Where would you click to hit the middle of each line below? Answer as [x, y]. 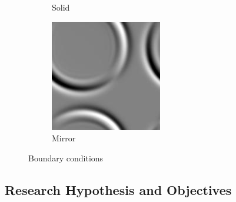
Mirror [64, 138]
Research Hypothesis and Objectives [118, 189]
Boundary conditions [66, 158]
